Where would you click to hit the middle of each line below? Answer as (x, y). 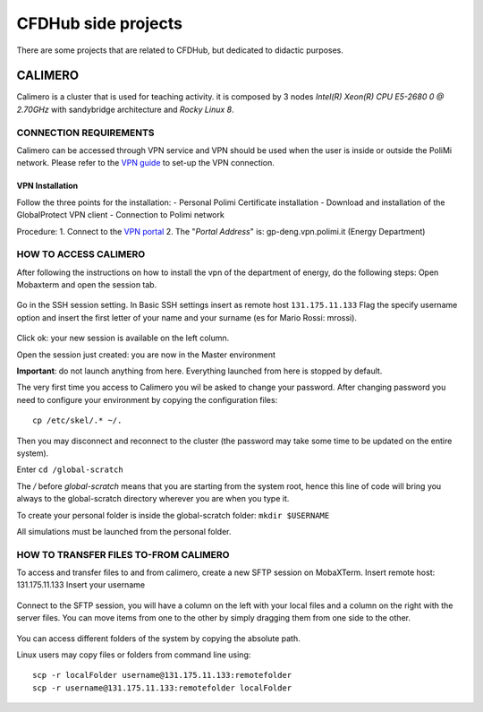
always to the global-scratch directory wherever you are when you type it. (153, 499)
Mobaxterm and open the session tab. (87, 285)
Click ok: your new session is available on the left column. (123, 338)
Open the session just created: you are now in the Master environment (146, 355)
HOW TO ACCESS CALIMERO (81, 254)
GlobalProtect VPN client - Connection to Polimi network (121, 215)
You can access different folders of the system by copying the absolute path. (159, 638)
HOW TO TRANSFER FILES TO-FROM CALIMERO (123, 554)
